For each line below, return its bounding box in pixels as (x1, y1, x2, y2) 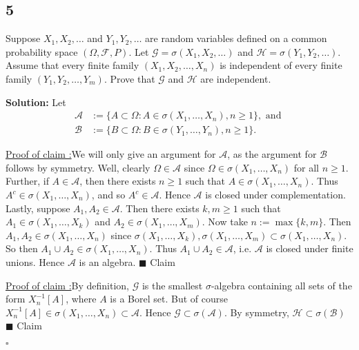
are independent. (200, 71, 271, 85)
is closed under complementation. (205, 187, 346, 202)
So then (6, 241, 38, 256)
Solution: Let (6, 94, 66, 109)
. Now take (202, 214, 248, 229)
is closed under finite (266, 241, 353, 256)
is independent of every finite (220, 58, 342, 72)
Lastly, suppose (6, 200, 70, 215)
